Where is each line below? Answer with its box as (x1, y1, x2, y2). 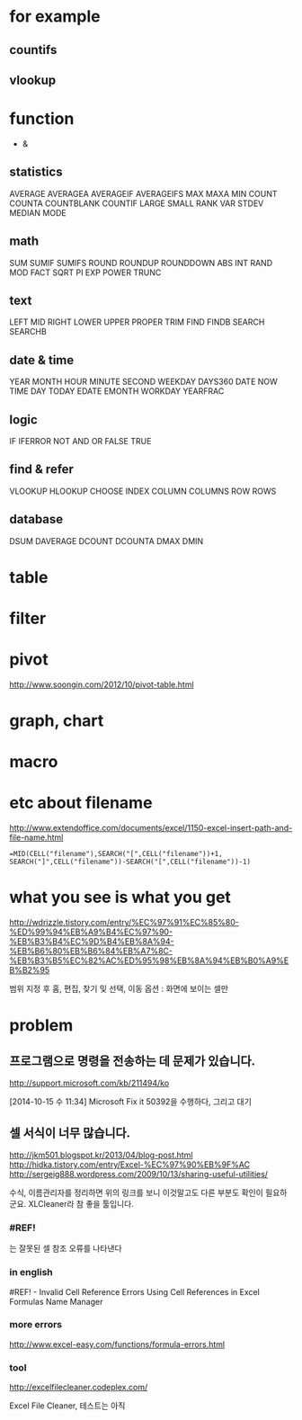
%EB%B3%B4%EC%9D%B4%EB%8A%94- (9, 936, 175, 947)
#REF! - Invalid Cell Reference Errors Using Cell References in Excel (9, 1286, 261, 1297)
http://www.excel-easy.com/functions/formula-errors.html (9, 1338, 226, 1350)
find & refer (9, 461, 75, 478)
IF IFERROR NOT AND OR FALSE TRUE (9, 435, 152, 446)
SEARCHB (9, 326, 47, 337)
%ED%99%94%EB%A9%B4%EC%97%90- (9, 926, 173, 937)
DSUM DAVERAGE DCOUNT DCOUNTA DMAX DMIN (9, 535, 204, 546)
